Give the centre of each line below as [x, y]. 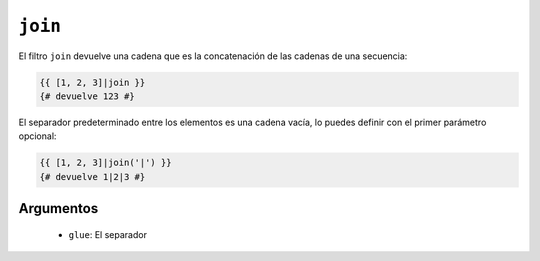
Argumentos [58, 208]
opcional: [37, 136]
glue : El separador [107, 234]
